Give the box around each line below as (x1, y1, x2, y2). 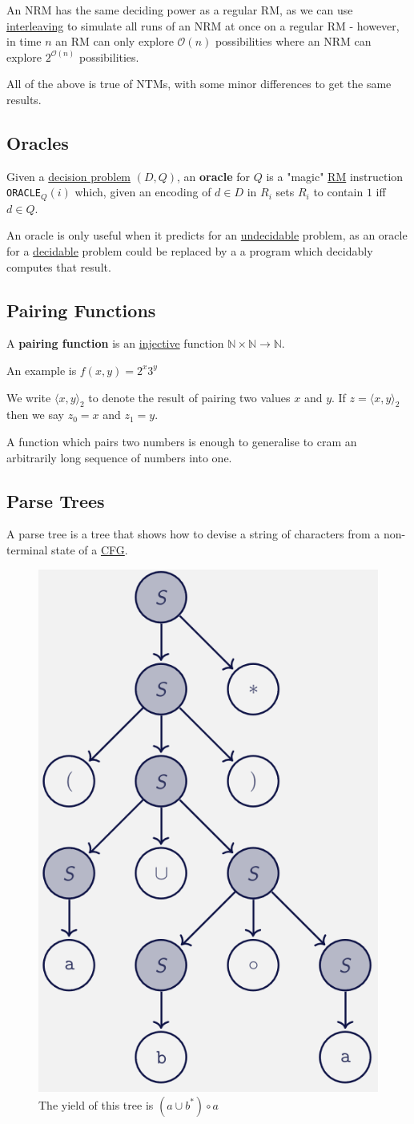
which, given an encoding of (74, 183, 211, 200)
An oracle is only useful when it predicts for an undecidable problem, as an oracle (6, 227, 408, 244)
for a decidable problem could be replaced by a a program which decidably (6, 243, 373, 259)
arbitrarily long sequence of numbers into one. (6, 449, 232, 465)
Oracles (6, 130, 69, 155)
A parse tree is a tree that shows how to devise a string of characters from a (6, 526, 380, 542)
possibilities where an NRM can (215, 33, 372, 50)
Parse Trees (6, 488, 105, 513)
